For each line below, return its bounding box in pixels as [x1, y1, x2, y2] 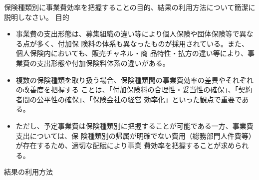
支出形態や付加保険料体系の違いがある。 [36, 57, 170, 68]
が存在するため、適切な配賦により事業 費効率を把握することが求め [15, 140, 235, 151]
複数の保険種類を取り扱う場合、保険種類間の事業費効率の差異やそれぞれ [15, 74, 254, 85]
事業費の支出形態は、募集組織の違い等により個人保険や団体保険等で [15, 28, 240, 39]
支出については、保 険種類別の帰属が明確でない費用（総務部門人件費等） [15, 130, 256, 141]
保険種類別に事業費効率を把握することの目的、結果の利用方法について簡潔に [4, 2, 256, 12]
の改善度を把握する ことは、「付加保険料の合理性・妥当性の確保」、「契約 [15, 84, 253, 95]
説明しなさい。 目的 [4, 11, 69, 22]
